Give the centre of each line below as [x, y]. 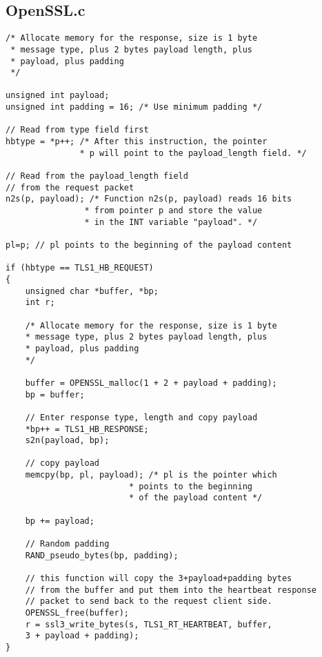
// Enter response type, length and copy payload [141, 417]
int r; [40, 303]
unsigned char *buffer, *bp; [92, 291]
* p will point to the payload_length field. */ [193, 153]
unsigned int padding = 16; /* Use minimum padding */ [134, 107]
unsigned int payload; [58, 96]
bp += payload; [60, 521]
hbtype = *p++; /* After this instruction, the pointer [137, 142]
